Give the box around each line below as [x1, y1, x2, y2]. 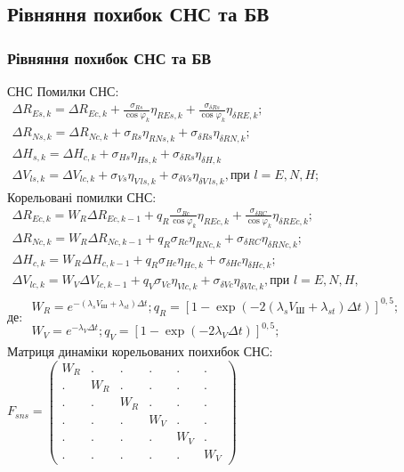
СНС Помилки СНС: [7, 82, 119, 100]
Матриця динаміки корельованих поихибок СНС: [7, 341, 273, 360]
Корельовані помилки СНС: [7, 187, 157, 206]
